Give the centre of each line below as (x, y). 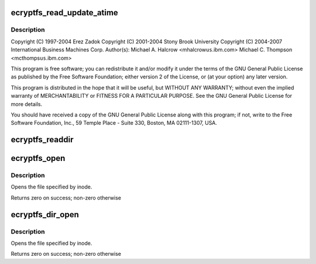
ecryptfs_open (38, 158)
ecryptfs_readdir (42, 140)
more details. (27, 104)
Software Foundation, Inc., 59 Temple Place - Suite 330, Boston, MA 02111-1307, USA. (114, 123)
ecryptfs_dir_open (45, 215)
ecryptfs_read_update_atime (64, 13)
